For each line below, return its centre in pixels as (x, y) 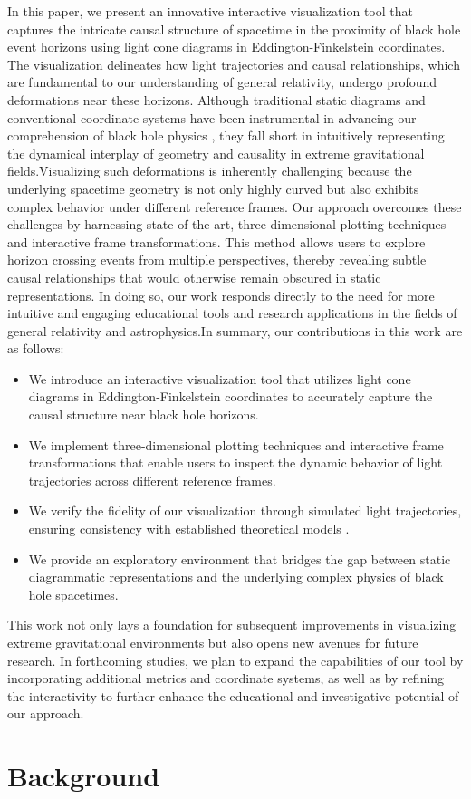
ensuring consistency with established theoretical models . (189, 529)
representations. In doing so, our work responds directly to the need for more (221, 295)
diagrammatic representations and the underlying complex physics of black (236, 577)
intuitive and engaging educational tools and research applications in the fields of (232, 313)
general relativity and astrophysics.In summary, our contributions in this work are (235, 330)
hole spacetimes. (73, 594)
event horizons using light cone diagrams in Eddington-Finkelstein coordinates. (226, 47)
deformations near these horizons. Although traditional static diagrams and (216, 99)
